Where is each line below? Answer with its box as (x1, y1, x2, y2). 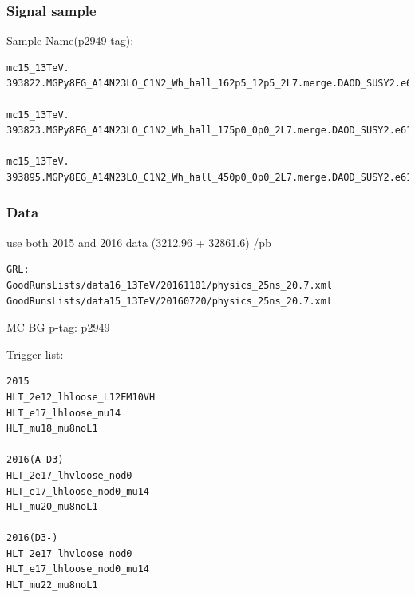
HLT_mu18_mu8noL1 (6, 423, 98, 435)
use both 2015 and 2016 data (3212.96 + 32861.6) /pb (6, 233, 271, 250)
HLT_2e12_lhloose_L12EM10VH (6, 391, 156, 403)
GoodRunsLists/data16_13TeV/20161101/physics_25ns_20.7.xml (6, 279, 333, 291)
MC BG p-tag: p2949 (6, 319, 110, 336)
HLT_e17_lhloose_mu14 (6, 407, 121, 419)
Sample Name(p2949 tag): (6, 32, 134, 49)
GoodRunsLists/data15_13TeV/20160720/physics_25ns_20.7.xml (6, 295, 333, 307)
